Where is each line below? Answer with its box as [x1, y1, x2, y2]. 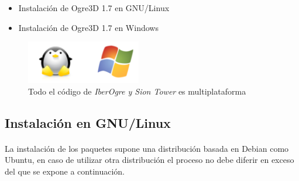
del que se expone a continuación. [5, 165, 125, 177]
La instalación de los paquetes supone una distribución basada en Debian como [5, 142, 289, 154]
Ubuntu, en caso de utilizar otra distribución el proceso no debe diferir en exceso [5, 154, 294, 166]
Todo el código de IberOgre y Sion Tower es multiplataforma [28, 85, 246, 97]
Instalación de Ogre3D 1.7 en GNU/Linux [18, 2, 170, 13]
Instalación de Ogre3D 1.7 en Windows [18, 21, 159, 33]
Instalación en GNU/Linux [5, 113, 171, 131]
